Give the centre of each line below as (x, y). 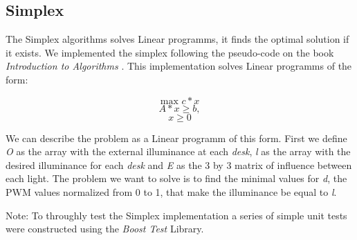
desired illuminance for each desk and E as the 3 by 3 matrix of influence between (179, 164)
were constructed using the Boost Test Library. (105, 229)
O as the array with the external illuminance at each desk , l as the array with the (178, 151)
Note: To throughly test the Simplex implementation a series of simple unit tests (176, 215)
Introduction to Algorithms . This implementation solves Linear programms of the (179, 66)
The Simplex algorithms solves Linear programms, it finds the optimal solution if (177, 39)
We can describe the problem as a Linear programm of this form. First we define (176, 138)
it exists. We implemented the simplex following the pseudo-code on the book (170, 52)
